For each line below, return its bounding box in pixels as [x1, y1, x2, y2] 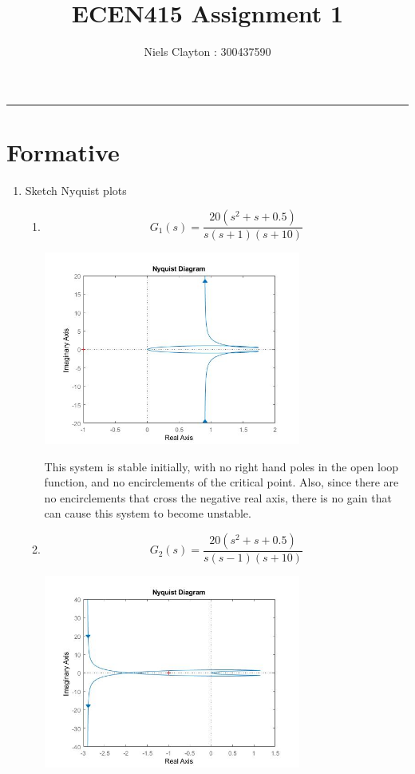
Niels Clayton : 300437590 [144, 43, 271, 60]
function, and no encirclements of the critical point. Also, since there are [44, 474, 399, 490]
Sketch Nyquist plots [25, 181, 127, 198]
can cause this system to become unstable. [44, 505, 251, 522]
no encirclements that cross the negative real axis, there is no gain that [44, 489, 392, 506]
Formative [6, 135, 120, 168]
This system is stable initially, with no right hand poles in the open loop [44, 458, 399, 474]
